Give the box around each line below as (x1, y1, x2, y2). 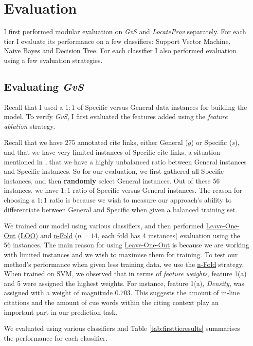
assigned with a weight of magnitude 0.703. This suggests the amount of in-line (4, 287, 240, 298)
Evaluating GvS (4, 79, 84, 94)
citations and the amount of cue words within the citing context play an (4, 297, 219, 307)
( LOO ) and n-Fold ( (18, 230, 78, 240)
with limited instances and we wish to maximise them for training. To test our (4, 249, 238, 260)
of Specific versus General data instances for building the (77, 102, 247, 112)
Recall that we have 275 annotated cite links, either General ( (4, 137, 188, 147)
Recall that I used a (4, 102, 63, 112)
